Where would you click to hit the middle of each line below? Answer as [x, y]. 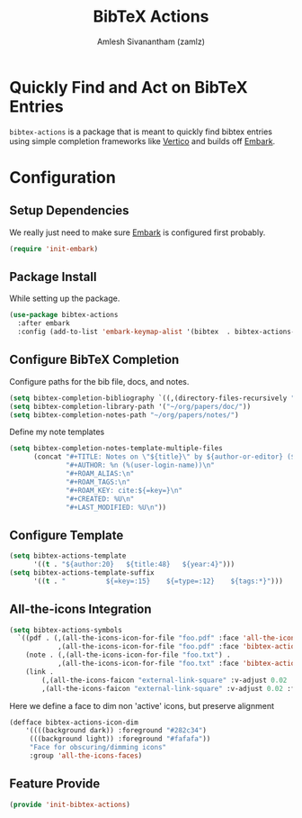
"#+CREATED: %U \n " [100, 499]
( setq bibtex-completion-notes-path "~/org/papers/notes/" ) [124, 415]
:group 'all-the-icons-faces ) [86, 756]
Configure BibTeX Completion [94, 360]
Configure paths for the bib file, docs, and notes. [99, 381]
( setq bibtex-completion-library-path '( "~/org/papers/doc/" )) [130, 406]
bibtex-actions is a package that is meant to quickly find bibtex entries [141, 132]
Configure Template [67, 535]
